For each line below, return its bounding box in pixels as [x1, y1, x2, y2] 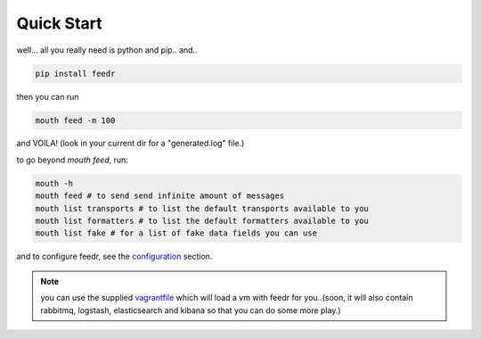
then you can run [16, 91, 79, 102]
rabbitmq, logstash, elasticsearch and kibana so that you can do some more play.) [40, 304, 342, 316]
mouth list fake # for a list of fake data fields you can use [35, 228, 318, 238]
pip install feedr [35, 68, 116, 79]
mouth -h [35, 178, 74, 188]
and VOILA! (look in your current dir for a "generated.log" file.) [16, 138, 245, 149]
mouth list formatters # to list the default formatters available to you [35, 216, 370, 227]
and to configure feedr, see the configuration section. [16, 251, 213, 262]
